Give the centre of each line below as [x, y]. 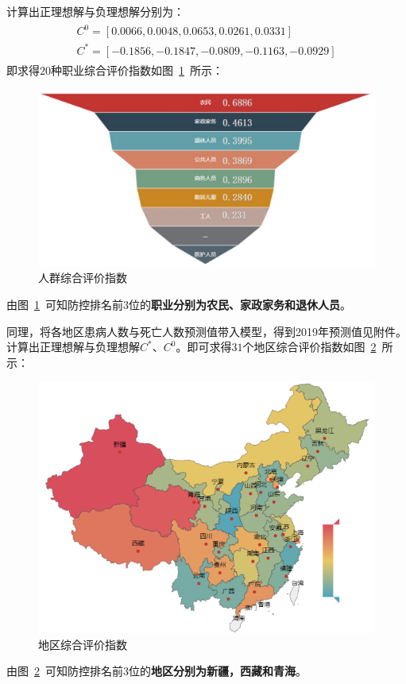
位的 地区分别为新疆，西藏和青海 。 [218, 671]
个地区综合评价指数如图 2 [309, 347]
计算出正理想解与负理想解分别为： [95, 11]
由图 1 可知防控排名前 [65, 305]
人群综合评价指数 [83, 278]
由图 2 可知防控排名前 [65, 671]
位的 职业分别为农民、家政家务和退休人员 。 [240, 305]
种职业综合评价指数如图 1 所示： [137, 70]
